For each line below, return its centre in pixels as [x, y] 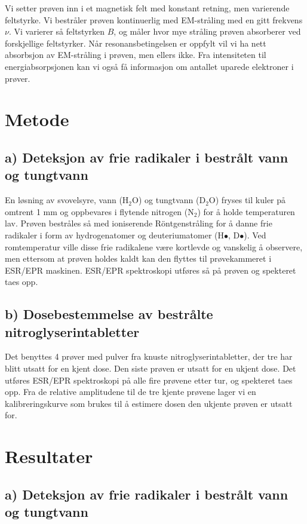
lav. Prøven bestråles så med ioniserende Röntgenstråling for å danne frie [139, 223]
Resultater [49, 456]
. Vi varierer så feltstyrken [57, 31]
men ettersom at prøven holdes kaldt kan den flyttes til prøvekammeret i [138, 258]
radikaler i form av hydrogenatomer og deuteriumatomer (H [115, 235]
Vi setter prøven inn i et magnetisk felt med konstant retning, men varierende [147, 8]
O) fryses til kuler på [247, 200]
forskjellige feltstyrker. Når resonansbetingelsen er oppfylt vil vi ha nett [136, 43]
